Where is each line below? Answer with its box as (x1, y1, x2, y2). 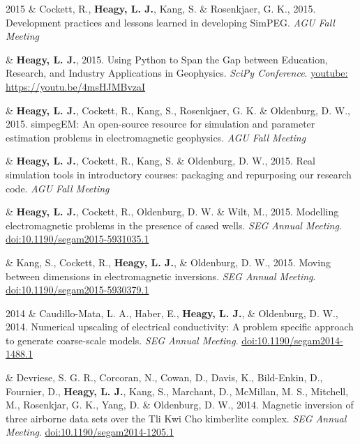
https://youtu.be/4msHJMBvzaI (6, 79, 146, 93)
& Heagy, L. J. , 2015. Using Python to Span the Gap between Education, (6, 52, 328, 66)
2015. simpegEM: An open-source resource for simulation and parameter (6, 116, 315, 131)
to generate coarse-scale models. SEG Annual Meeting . (6, 332, 239, 347)
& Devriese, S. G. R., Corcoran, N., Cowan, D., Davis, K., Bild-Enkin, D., (6, 370, 323, 385)
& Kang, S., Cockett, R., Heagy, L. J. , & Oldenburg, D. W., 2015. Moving (6, 254, 331, 269)
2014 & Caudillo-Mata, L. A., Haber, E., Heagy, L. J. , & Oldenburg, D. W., (6, 305, 338, 320)
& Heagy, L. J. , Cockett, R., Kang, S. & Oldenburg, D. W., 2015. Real (6, 153, 315, 168)
